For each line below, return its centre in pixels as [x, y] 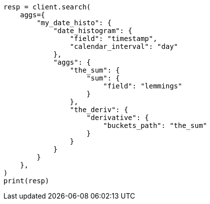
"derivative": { [118, 118]
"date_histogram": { [93, 31]
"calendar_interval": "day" [124, 46]
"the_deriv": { [99, 110]
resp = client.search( [47, 7]
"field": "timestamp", [113, 39]
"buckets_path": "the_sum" [155, 125]
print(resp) [26, 181]
